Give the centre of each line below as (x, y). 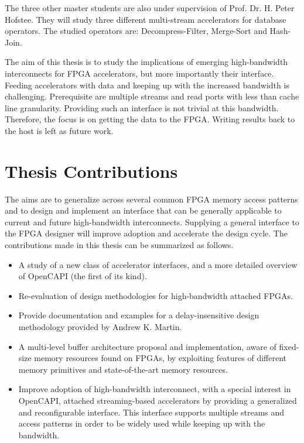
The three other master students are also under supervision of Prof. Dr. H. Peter (150, 8)
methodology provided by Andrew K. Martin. (100, 327)
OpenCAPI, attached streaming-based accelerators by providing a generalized (158, 400)
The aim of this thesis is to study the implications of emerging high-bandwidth (146, 62)
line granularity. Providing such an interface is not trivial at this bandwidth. (142, 107)
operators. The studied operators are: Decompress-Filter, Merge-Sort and (136, 31)
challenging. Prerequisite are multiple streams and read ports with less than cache (152, 96)
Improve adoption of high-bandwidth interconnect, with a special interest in (155, 389)
